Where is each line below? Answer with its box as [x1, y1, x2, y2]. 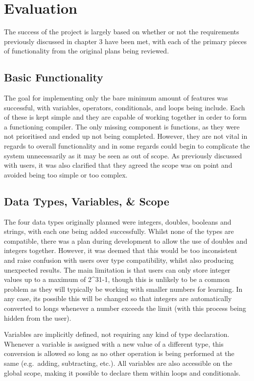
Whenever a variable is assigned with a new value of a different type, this [4, 338, 224, 349]
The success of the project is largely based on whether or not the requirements [4, 26, 239, 37]
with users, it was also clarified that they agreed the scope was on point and [4, 160, 232, 170]
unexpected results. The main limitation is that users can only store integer [4, 264, 231, 275]
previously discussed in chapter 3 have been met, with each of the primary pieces [4, 36, 247, 46]
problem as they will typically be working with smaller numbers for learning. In [4, 283, 243, 294]
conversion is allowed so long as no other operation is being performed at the [4, 348, 234, 358]
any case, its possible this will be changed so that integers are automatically [4, 293, 232, 304]
